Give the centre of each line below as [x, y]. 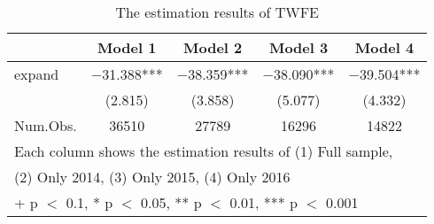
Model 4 [384, 47]
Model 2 [213, 47]
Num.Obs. [46, 125]
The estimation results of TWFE [217, 12]
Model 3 [298, 47]
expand [37, 74]
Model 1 [127, 47]
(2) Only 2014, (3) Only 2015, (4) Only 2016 [152, 177]
